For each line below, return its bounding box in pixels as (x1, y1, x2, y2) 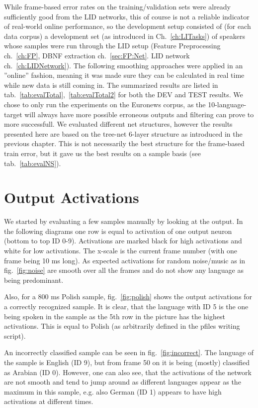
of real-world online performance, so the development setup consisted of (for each (4, 21, 251, 31)
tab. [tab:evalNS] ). (4, 158, 61, 168)
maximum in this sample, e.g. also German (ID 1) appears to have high (4, 386, 222, 397)
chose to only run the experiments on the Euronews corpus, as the (4, 99, 206, 109)
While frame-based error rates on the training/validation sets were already (4, 1, 231, 11)
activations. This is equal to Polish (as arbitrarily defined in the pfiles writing (4, 321, 240, 331)
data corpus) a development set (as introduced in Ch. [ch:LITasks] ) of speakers (4, 30, 246, 41)
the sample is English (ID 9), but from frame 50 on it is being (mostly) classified (4, 357, 250, 367)
